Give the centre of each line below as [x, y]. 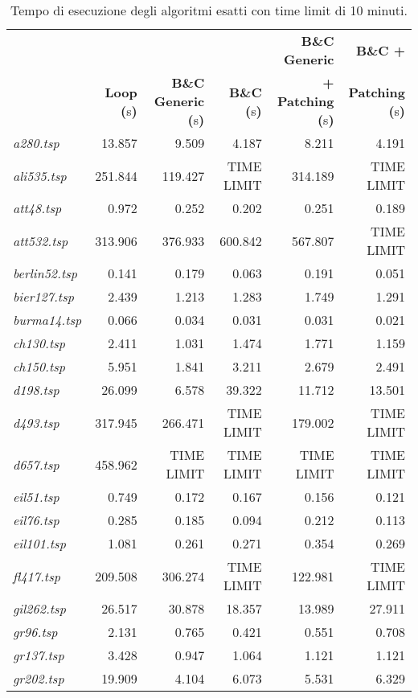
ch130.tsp [39, 343]
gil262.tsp [39, 608]
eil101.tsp [39, 543]
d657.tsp [36, 464]
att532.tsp [41, 240]
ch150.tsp [39, 366]
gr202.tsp [39, 678]
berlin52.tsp [45, 273]
